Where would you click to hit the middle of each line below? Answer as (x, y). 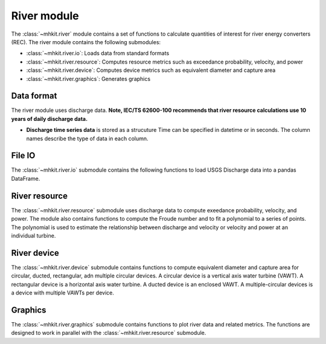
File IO (23, 156)
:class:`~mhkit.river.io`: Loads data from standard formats (98, 53)
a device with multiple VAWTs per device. (62, 293)
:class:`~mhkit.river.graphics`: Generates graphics (88, 79)
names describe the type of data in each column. (87, 138)
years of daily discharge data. (49, 118)
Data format (34, 96)
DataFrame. (26, 178)
